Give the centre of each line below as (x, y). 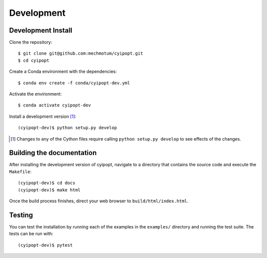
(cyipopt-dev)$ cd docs (47, 183)
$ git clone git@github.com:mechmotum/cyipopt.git (81, 54)
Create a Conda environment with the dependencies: (63, 72)
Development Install (41, 30)
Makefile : (20, 171)
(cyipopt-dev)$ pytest (45, 245)
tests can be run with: (31, 234)
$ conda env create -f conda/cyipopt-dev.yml (74, 83)
